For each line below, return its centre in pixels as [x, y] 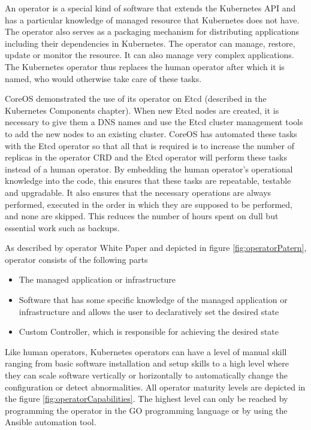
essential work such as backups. [62, 227]
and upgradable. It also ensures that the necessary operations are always [138, 192]
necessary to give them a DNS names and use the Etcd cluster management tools [154, 122]
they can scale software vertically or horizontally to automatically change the [147, 375]
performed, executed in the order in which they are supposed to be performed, [149, 204]
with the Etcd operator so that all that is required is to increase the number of [150, 145]
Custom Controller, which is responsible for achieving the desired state [149, 331]
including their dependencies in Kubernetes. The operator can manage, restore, [150, 43]
